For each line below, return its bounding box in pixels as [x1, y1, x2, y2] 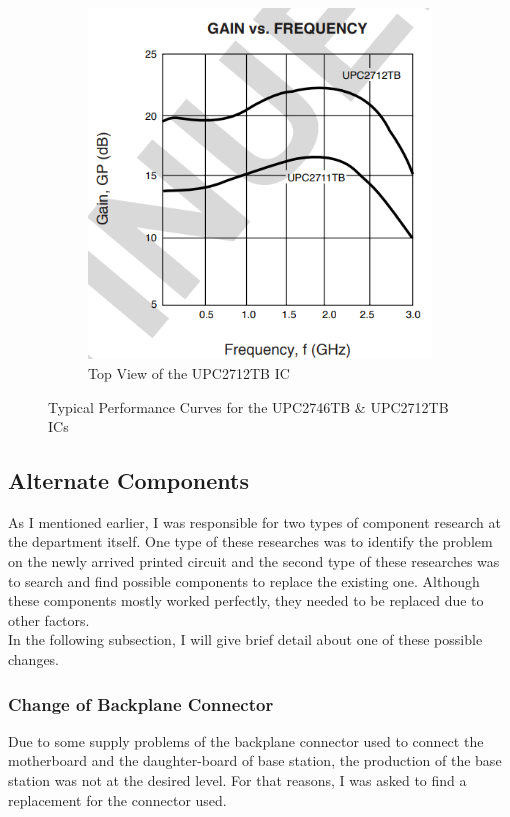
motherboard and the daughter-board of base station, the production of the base [8, 750, 502, 771]
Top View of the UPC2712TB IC [88, 362, 290, 383]
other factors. [8, 609, 90, 630]
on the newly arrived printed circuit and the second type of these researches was [8, 551, 500, 572]
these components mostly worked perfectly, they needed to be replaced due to [8, 590, 484, 611]
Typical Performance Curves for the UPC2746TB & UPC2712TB [48, 396, 449, 417]
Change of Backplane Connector [8, 691, 274, 716]
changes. [8, 649, 60, 670]
